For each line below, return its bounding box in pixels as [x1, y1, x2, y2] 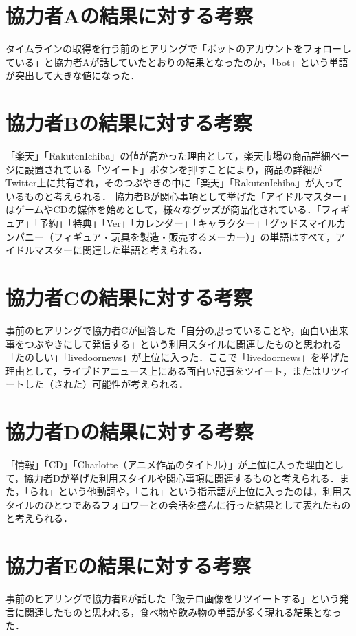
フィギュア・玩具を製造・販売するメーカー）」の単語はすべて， [53, 229, 335, 243]
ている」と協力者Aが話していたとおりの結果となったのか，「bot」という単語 [5, 54, 348, 69]
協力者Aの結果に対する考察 [5, 1, 254, 30]
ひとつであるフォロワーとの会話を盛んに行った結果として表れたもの [43, 497, 351, 512]
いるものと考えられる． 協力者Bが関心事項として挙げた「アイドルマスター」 [5, 188, 352, 203]
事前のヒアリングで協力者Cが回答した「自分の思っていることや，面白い [5, 322, 329, 337]
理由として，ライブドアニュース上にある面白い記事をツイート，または [5, 363, 322, 377]
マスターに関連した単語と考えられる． [34, 243, 208, 257]
